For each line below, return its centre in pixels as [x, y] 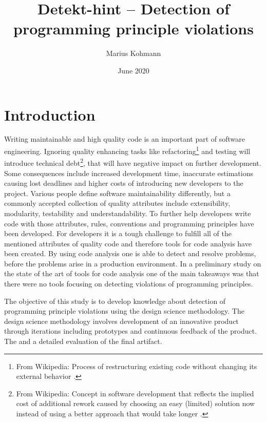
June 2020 [133, 70]
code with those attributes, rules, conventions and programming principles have [129, 223]
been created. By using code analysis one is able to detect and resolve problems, [130, 253]
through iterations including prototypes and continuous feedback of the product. [131, 331]
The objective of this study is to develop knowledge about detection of [115, 301]
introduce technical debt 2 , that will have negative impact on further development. [133, 162]
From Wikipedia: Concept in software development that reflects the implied [135, 393]
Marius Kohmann [133, 53]
